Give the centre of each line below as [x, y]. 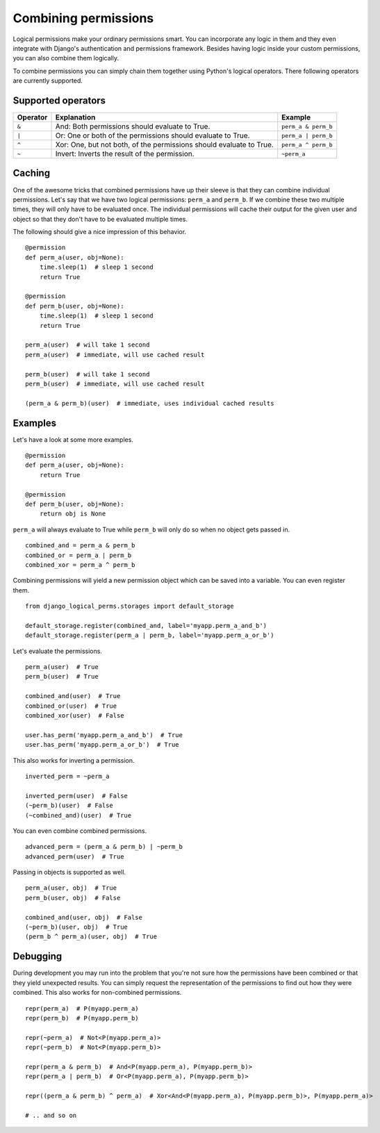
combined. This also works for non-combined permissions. [97, 993]
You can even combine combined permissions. [80, 831]
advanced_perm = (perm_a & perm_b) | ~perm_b [104, 847]
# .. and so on [51, 1115]
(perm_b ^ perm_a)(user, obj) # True [91, 937]
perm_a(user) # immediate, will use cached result [115, 355]
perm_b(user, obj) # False [73, 898]
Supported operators [59, 100]
